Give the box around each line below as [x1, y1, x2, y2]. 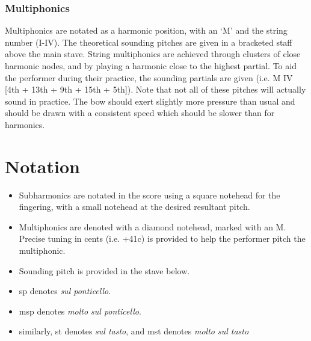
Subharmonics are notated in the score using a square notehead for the [19, 188, 280, 201]
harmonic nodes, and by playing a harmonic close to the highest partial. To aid [5, 60, 297, 72]
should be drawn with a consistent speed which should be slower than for [5, 106, 275, 119]
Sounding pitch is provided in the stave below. [19, 264, 190, 277]
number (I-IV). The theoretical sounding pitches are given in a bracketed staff [5, 35, 292, 48]
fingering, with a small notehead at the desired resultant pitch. [19, 200, 250, 213]
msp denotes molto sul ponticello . [19, 304, 141, 317]
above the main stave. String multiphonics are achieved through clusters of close [5, 48, 301, 60]
